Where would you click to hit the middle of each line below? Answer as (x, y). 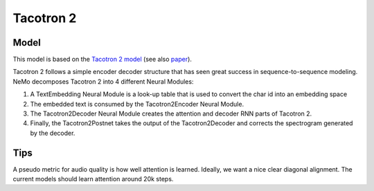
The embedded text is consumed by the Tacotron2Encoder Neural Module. (137, 104)
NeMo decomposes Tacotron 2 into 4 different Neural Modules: (103, 81)
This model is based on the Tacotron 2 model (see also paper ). (102, 60)
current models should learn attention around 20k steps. (93, 179)
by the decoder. (53, 133)
